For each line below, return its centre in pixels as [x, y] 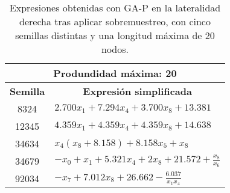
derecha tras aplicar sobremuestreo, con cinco [115, 21]
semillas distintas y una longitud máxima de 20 [115, 35]
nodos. [115, 49]
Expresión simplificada [137, 91]
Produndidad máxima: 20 [115, 73]
